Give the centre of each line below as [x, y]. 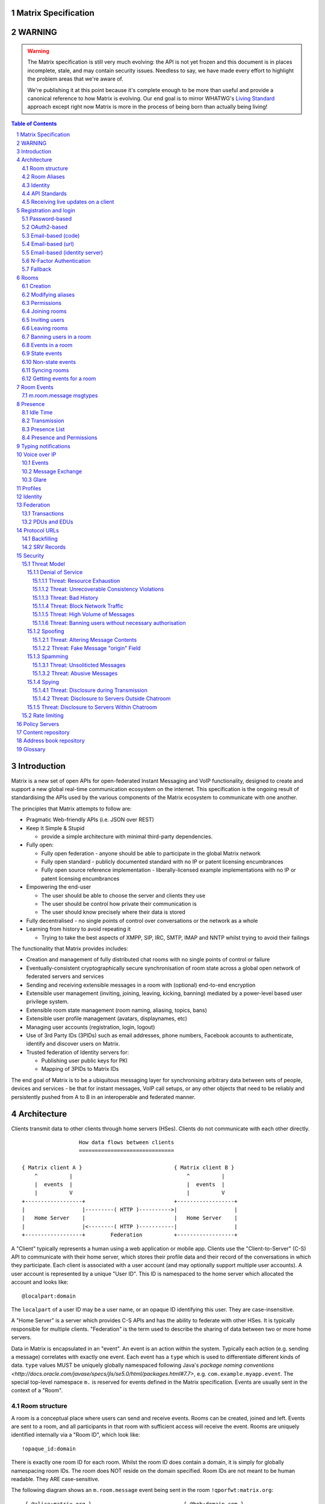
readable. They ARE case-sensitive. [55, 1479]
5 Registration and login [46, 210]
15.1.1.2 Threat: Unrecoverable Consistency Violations [98, 589]
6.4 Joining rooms [44, 311]
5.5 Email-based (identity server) [63, 252]
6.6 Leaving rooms [45, 328]
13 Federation [33, 505]
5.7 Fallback [37, 269]
